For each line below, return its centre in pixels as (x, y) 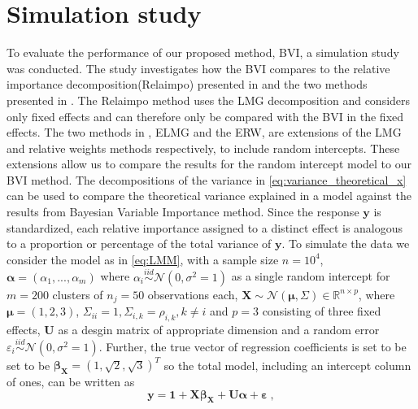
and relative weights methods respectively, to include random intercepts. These (203, 148)
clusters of (78, 294)
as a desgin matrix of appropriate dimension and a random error (219, 329)
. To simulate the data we (346, 244)
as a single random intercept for (311, 276)
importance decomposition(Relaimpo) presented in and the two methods (187, 84)
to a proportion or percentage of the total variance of (139, 244)
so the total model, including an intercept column (287, 365)
